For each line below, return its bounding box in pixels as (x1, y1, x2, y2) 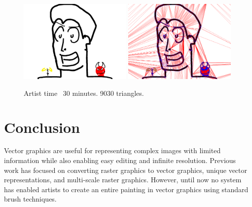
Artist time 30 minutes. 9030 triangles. (24, 87, 144, 98)
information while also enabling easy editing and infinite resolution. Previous (4, 155, 236, 166)
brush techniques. (4, 194, 57, 204)
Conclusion (4, 117, 80, 137)
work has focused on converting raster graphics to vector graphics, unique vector (4, 165, 248, 175)
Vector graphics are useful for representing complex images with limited (4, 145, 221, 156)
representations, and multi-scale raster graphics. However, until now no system (4, 174, 242, 185)
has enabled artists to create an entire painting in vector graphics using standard (4, 184, 249, 194)
